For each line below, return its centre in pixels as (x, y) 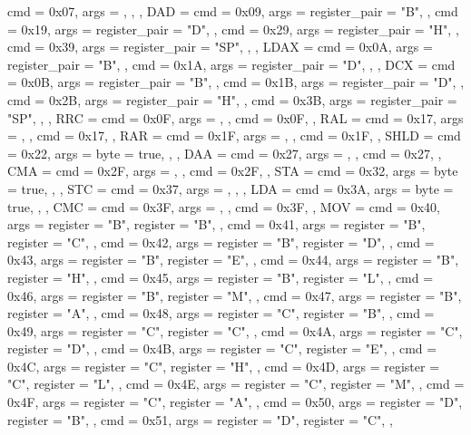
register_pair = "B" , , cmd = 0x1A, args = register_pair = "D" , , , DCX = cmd (231, 64)
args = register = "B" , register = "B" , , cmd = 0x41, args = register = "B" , (216, 224)
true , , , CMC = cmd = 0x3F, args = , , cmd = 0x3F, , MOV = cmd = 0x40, (224, 206)
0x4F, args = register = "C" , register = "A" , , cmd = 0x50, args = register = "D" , (235, 402)
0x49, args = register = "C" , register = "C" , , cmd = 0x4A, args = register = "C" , (235, 330)
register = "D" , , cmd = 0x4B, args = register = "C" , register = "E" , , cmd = (222, 348)
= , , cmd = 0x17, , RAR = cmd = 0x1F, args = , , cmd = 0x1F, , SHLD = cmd (234, 135)
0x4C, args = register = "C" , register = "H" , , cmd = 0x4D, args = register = (224, 366)
